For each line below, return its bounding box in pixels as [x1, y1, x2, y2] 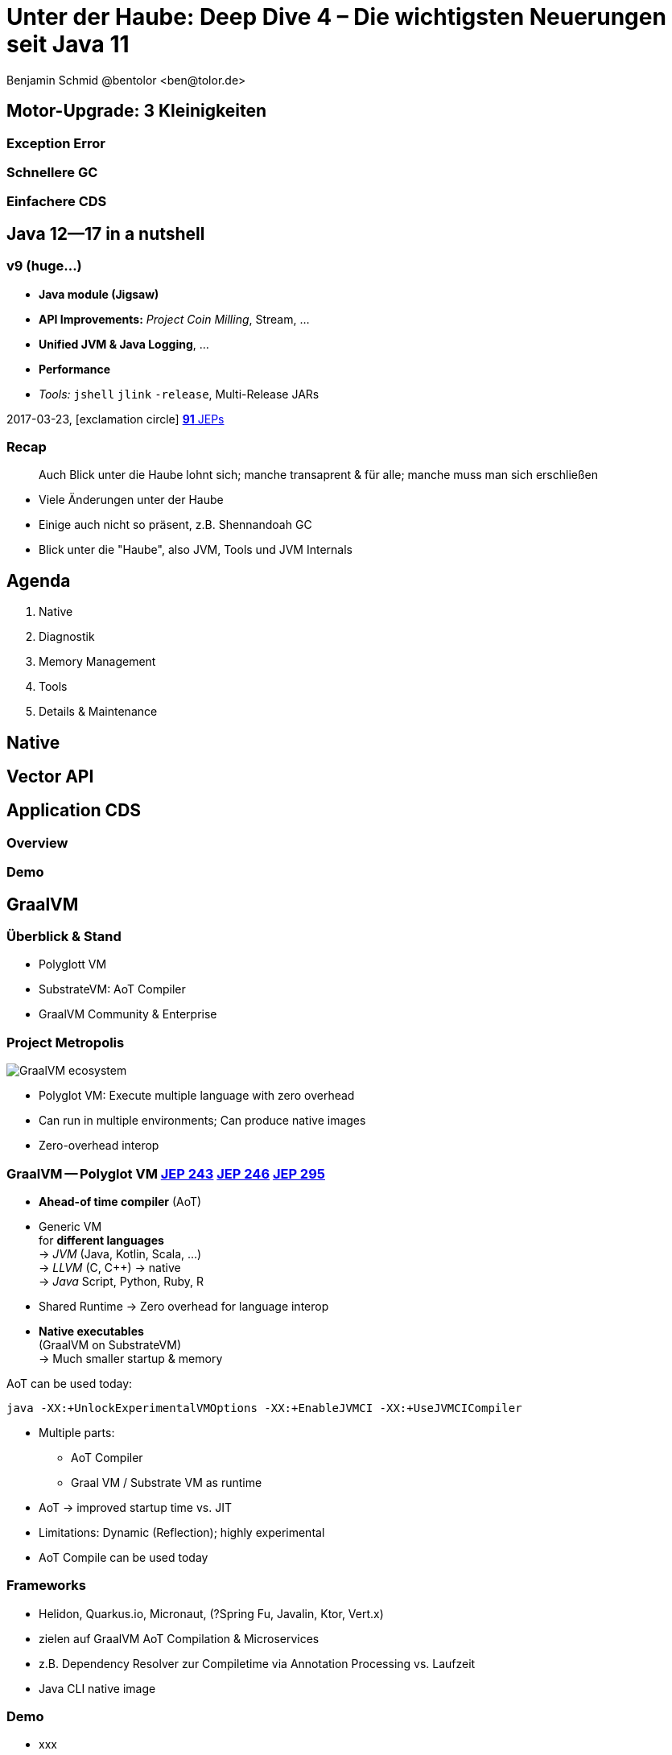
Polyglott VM [39, 957, 107, 972]
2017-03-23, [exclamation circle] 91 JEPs [6, 411, 225, 426]
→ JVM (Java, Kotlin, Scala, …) [39, 1246, 202, 1261]
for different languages [39, 1233, 164, 1247]
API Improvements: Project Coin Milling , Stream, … [39, 312, 310, 326]
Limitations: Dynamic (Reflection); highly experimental [39, 1525, 325, 1539]
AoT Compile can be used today [39, 1550, 208, 1564]
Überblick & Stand [6, 928, 122, 945]
